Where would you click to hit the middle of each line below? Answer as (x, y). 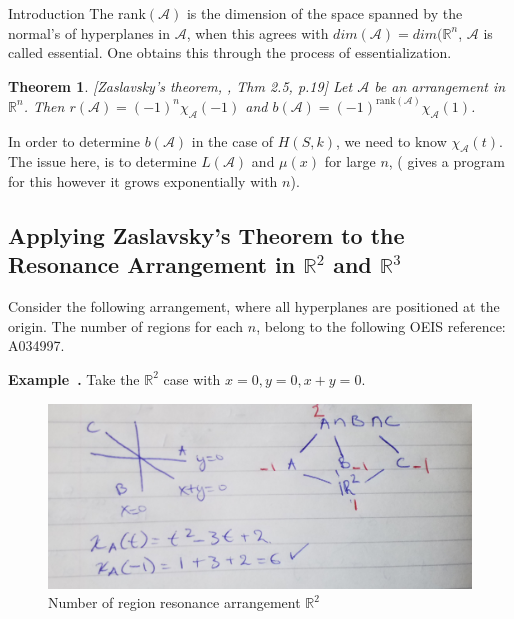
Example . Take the (74, 378)
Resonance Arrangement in (152, 264)
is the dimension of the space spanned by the (324, 13)
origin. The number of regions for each (126, 325)
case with (192, 378)
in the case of (232, 140)
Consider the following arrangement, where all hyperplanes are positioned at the (254, 306)
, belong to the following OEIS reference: (381, 325)
